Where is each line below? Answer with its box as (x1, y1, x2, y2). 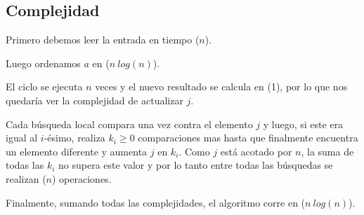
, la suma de (301, 144, 354, 158)
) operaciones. (52, 171, 112, 186)
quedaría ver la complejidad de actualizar (6, 92, 183, 107)
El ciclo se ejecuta (6, 79, 83, 94)
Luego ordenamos (6, 55, 81, 70)
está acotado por (220, 144, 292, 158)
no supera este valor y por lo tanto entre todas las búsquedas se (58, 158, 333, 172)
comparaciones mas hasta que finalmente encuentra (138, 130, 358, 145)
